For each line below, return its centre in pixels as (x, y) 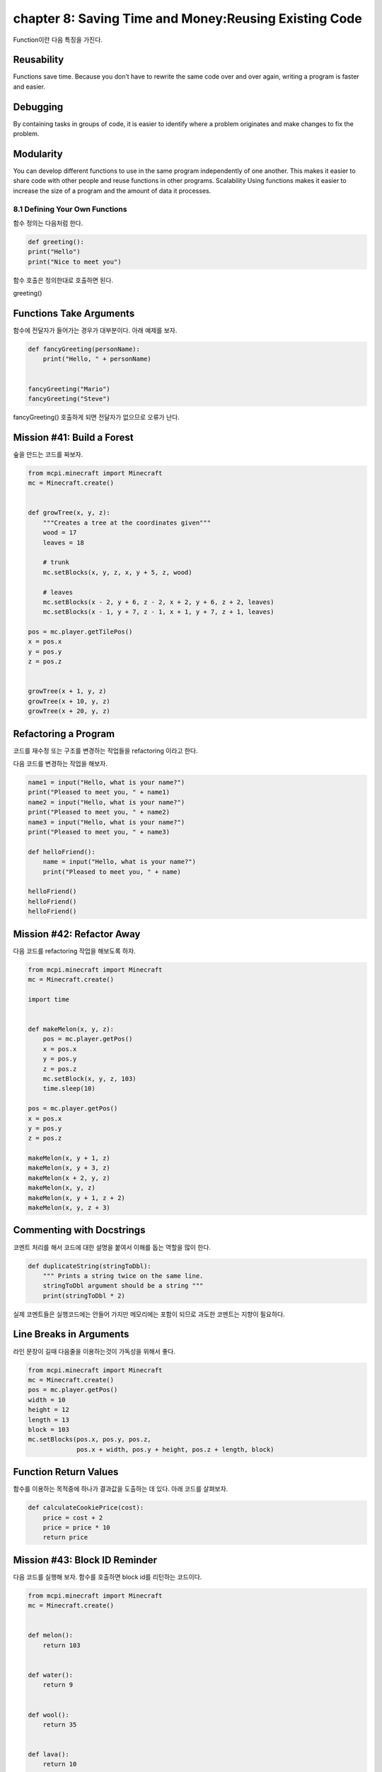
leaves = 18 (64, 543)
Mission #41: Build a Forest (73, 437)
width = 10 (47, 1400)
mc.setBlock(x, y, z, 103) (90, 1078)
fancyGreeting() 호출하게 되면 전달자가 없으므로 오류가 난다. (96, 417)
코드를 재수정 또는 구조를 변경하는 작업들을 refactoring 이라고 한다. (105, 751)
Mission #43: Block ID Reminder (85, 1560)
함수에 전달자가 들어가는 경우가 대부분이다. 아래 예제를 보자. (95, 330)
